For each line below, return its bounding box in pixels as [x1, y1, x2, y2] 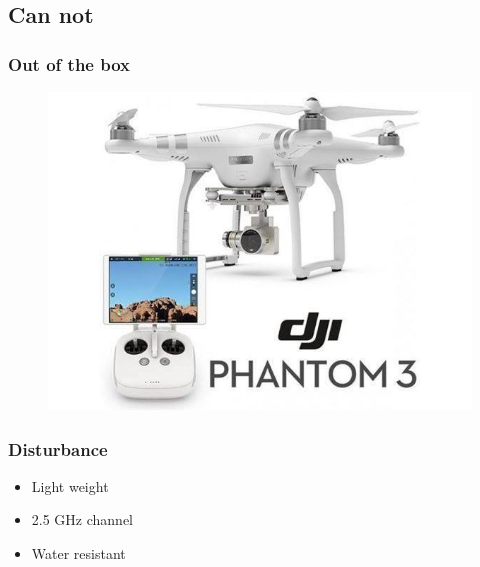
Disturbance [8, 436, 108, 461]
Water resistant [31, 543, 126, 563]
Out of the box [8, 51, 131, 76]
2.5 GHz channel [31, 509, 134, 530]
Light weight [31, 475, 109, 496]
